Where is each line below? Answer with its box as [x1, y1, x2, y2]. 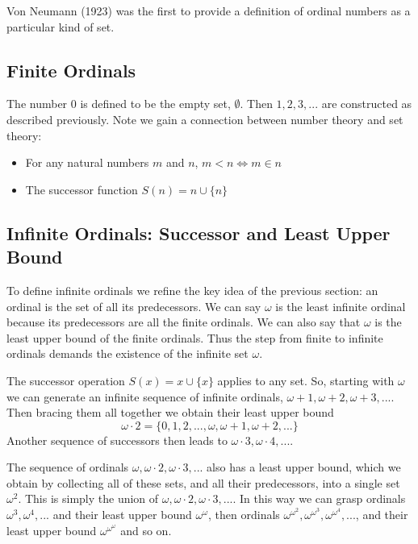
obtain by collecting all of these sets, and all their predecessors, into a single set [6, 474, 400, 491]
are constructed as [321, 95, 412, 112]
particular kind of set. [6, 18, 115, 35]
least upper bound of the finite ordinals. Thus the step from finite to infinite [6, 329, 383, 346]
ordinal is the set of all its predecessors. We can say [6, 297, 261, 314]
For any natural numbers [25, 154, 149, 171]
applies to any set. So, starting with [217, 372, 395, 388]
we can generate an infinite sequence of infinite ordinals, [6, 388, 283, 405]
